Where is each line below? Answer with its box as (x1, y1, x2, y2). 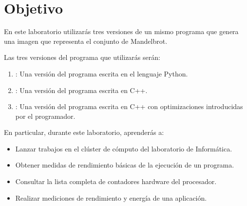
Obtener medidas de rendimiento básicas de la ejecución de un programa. (15, 160, 234, 170)
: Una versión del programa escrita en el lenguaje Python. (15, 68, 188, 78)
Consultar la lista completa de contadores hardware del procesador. (15, 176, 217, 187)
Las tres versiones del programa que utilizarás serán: (4, 52, 160, 62)
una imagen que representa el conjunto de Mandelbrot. (4, 36, 168, 46)
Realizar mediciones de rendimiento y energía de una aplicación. (15, 192, 207, 203)
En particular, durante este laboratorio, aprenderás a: (4, 127, 164, 137)
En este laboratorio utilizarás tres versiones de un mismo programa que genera (4, 26, 239, 37)
